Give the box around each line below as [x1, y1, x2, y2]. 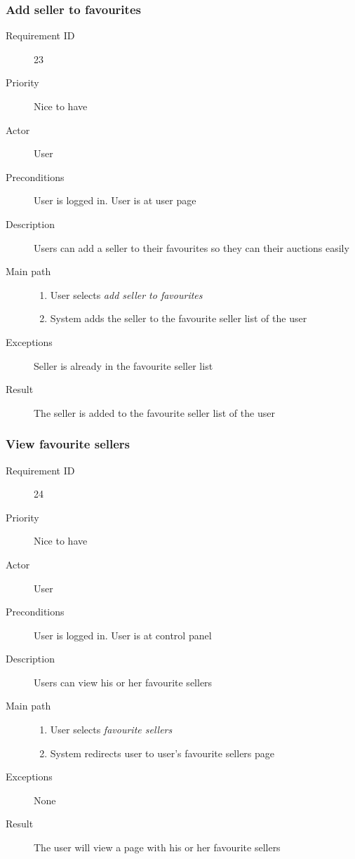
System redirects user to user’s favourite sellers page [50, 745, 275, 760]
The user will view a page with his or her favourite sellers [34, 840, 281, 855]
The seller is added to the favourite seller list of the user [34, 405, 275, 420]
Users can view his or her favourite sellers [34, 674, 213, 689]
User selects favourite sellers [50, 722, 173, 737]
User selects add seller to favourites [50, 287, 203, 302]
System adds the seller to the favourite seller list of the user [50, 311, 307, 326]
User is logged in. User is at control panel [34, 627, 212, 642]
